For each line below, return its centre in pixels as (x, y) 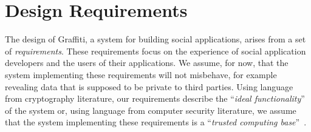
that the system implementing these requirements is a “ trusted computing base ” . (156, 122)
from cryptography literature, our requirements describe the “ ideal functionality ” (155, 98)
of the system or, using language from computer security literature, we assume (151, 110)
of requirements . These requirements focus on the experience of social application (155, 51)
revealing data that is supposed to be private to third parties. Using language (149, 86)
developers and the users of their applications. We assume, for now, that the (147, 63)
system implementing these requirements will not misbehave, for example (141, 74)
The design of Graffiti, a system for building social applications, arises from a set (155, 39)
